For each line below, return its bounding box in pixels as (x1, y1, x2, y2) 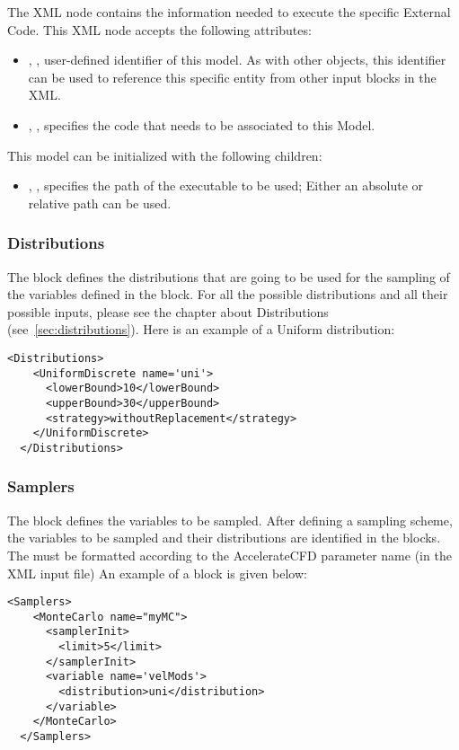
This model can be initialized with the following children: (7, 146, 322, 164)
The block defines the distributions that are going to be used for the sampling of (7, 267, 450, 286)
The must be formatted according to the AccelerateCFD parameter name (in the (7, 545, 452, 564)
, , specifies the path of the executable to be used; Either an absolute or (28, 176, 424, 195)
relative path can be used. (28, 193, 172, 212)
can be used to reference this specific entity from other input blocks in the (28, 67, 437, 86)
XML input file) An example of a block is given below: (7, 563, 307, 582)
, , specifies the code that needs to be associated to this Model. (28, 115, 375, 134)
